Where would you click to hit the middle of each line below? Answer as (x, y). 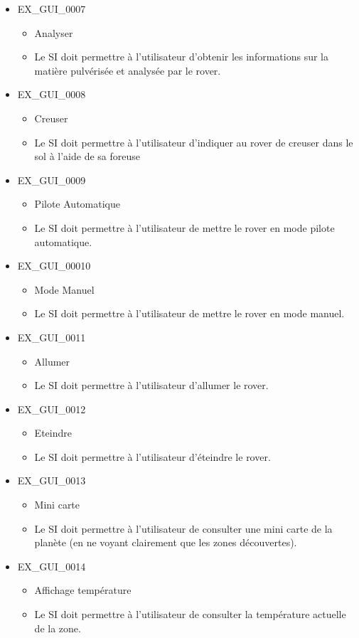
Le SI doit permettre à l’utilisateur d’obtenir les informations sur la (181, 57)
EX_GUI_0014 (52, 566)
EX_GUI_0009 (52, 180)
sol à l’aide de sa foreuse (87, 156)
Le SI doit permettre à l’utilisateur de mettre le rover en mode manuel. (189, 313)
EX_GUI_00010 (54, 266)
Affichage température (83, 590)
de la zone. (58, 628)
